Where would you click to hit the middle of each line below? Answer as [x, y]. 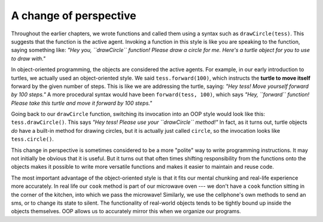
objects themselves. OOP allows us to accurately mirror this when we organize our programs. [126, 211]
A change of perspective [74, 16]
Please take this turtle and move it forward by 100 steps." [82, 103]
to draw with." [28, 58]
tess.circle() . [32, 139]
